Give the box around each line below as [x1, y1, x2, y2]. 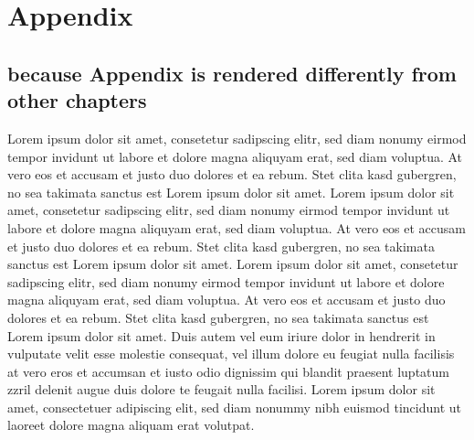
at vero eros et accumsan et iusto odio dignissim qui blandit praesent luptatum [7, 361, 449, 381]
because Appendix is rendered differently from [7, 59, 457, 87]
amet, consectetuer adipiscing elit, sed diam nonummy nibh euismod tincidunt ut [7, 397, 461, 416]
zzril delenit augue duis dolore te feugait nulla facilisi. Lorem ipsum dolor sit [7, 380, 436, 399]
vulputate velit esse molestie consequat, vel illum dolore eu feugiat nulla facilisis [7, 344, 455, 363]
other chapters [7, 86, 147, 114]
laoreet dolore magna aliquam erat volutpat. [7, 415, 255, 435]
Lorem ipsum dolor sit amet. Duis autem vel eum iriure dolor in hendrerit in [7, 326, 436, 345]
